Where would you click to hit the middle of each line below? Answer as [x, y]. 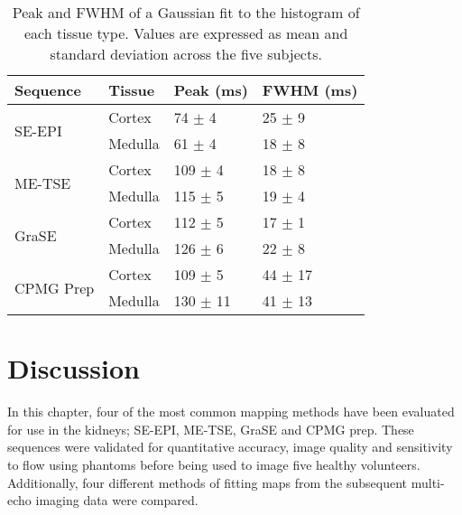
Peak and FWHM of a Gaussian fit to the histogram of [186, 12]
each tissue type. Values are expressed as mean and [186, 33]
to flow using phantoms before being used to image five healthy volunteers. [214, 464]
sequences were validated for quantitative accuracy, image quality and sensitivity [230, 447]
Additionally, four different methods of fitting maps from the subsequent [208, 482]
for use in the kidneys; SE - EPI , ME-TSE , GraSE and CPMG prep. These [211, 429]
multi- [428, 482]
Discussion [74, 368]
